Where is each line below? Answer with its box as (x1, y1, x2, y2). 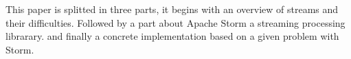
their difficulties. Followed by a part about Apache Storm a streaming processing (5, 15, 346, 29)
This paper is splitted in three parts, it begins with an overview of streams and (5, 2, 339, 16)
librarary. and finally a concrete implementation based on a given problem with (5, 29, 339, 43)
